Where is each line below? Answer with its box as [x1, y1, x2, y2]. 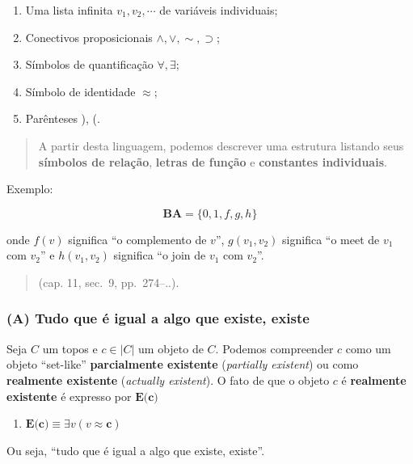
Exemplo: [6, 180, 53, 197]
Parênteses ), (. [25, 110, 100, 127]
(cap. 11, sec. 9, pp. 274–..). [38, 273, 179, 290]
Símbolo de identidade [25, 82, 136, 99]
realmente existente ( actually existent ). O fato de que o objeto [6, 371, 330, 388]
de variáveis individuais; [159, 2, 278, 18]
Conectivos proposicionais [25, 28, 153, 45]
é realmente [341, 371, 407, 388]
